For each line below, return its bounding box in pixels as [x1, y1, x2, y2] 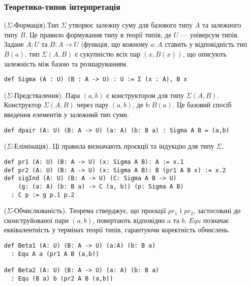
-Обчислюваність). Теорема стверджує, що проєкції [12, 205, 166, 216]
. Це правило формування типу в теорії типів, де [25, 29, 172, 39]
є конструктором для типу [106, 90, 184, 100]
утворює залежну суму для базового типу [68, 20, 193, 30]
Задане [4, 39, 24, 49]
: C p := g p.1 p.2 [11, 191, 75, 198]
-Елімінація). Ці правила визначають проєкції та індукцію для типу [12, 141, 215, 151]
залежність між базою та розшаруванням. [4, 58, 128, 68]
